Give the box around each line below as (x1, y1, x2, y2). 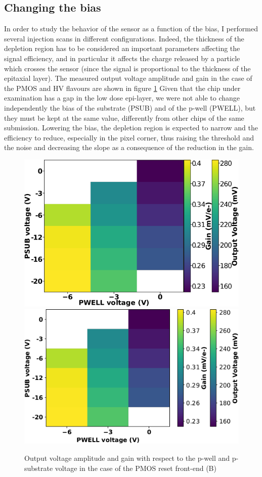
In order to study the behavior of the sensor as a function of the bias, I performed (4, 23, 258, 34)
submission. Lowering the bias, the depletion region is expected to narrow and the (4, 122, 258, 133)
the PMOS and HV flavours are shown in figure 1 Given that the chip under (4, 82, 241, 93)
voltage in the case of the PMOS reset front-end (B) (55, 462, 216, 473)
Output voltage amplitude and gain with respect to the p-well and (24, 452, 230, 463)
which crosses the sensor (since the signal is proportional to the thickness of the (4, 63, 251, 73)
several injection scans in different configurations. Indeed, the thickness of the (4, 33, 244, 43)
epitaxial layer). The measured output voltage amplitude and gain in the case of (4, 73, 252, 83)
